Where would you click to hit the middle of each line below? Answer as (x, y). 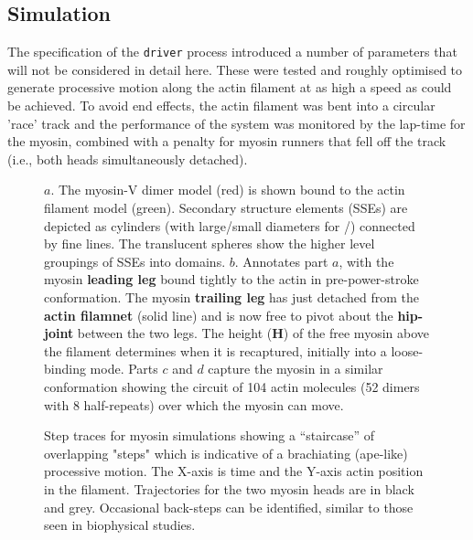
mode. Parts (124, 369)
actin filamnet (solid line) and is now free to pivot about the (219, 315)
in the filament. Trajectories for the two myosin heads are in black (229, 488)
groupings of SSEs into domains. (135, 261)
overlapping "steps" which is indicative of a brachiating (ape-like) (226, 453)
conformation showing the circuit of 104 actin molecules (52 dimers (232, 386)
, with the (366, 261)
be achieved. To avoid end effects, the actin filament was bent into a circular (221, 106)
